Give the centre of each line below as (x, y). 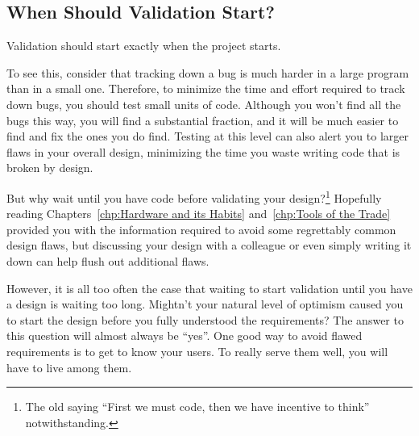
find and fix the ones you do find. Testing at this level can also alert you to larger (207, 136)
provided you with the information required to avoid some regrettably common (201, 229)
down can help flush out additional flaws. (108, 260)
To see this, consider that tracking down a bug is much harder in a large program (208, 72)
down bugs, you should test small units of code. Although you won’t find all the (204, 104)
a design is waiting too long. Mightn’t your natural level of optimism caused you (205, 304)
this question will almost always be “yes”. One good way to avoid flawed (185, 335)
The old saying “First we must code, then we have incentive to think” (197, 407)
